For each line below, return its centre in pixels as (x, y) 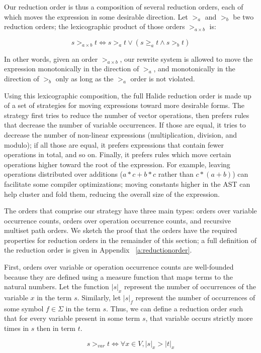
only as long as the (84, 78)
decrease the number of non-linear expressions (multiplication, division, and (120, 134)
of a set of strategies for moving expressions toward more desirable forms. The (124, 105)
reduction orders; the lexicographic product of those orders (95, 26)
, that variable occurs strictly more (199, 318)
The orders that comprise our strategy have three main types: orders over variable (130, 211)
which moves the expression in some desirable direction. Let (96, 16)
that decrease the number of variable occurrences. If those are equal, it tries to (125, 125)
